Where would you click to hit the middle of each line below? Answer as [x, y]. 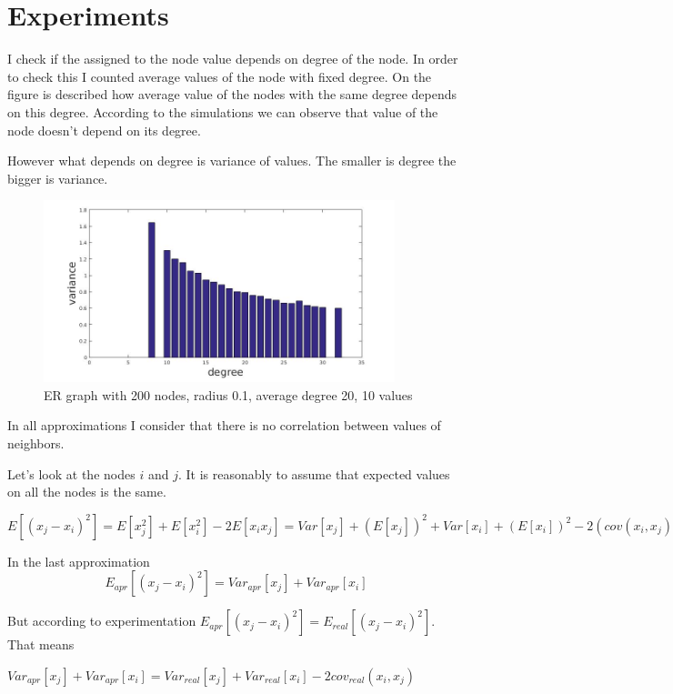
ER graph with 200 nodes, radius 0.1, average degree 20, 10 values [228, 394]
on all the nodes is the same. [87, 492]
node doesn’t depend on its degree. [104, 130]
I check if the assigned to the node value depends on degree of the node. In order [233, 59]
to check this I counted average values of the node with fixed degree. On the [220, 76]
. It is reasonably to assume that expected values [314, 473]
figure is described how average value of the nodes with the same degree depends [232, 94]
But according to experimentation [102, 621]
